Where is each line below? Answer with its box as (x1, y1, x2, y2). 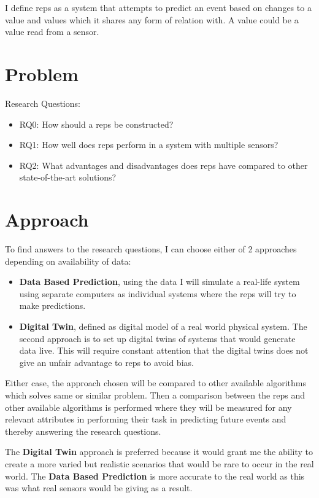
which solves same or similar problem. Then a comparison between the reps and (5, 388, 306, 401)
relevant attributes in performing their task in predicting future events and (5, 413, 286, 426)
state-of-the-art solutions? (19, 171, 117, 184)
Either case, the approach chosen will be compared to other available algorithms (5, 376, 306, 389)
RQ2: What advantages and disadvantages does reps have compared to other (19, 158, 308, 171)
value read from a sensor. (5, 25, 99, 38)
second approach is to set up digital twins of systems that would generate (19, 332, 296, 344)
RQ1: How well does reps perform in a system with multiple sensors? (19, 138, 279, 151)
